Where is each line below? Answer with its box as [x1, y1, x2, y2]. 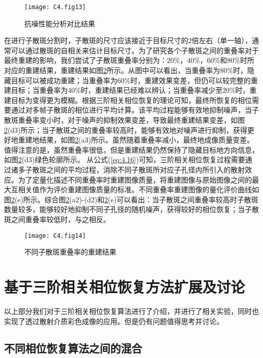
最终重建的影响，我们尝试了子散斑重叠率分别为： [4, 55, 167, 65]
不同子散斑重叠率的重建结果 [24, 246, 116, 257]
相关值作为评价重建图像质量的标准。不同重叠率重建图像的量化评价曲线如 [18, 184, 259, 195]
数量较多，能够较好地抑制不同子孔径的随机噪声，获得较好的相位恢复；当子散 [4, 204, 259, 214]
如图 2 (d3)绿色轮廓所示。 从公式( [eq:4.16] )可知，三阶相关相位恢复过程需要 [4, 154, 245, 165]
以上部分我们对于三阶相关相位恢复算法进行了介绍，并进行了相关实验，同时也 [4, 305, 259, 316]
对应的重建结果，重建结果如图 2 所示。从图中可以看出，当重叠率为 [4, 65, 220, 76]
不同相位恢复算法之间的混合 [4, 340, 142, 356]
